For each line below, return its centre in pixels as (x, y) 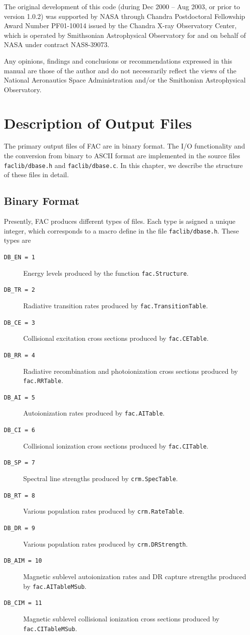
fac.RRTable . (43, 380)
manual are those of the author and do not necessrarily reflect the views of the (120, 70)
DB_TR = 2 (20, 290)
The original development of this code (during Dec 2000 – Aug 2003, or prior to (122, 6)
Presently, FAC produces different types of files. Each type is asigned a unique (120, 221)
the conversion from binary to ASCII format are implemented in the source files (122, 156)
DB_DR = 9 (20, 528)
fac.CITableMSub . (50, 628)
